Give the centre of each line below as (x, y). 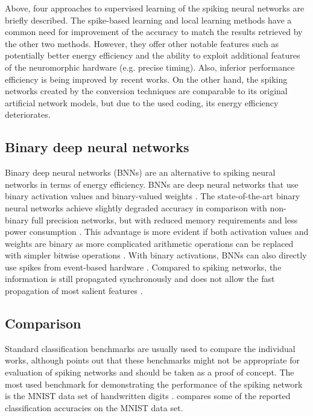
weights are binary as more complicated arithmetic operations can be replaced (149, 243)
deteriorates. (28, 114)
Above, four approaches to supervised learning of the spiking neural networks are (155, 8)
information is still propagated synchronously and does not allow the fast (140, 279)
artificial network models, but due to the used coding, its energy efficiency (142, 102)
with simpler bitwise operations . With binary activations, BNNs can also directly (156, 255)
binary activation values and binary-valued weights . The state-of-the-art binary (153, 196)
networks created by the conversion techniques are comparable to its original (146, 91)
